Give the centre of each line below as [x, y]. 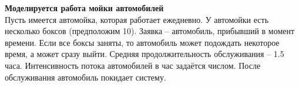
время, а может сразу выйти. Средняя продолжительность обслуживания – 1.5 [145, 54]
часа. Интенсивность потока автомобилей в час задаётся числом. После [133, 65]
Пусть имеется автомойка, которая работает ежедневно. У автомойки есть [137, 19]
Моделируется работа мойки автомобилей [84, 8]
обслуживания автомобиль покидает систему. [85, 77]
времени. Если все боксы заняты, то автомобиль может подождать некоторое [142, 42]
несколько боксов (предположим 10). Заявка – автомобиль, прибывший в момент [150, 31]
